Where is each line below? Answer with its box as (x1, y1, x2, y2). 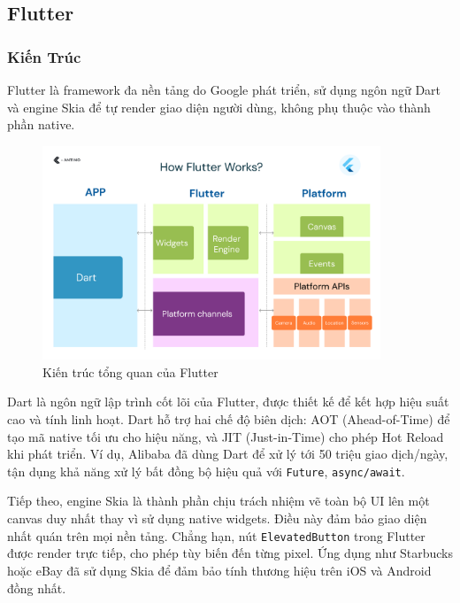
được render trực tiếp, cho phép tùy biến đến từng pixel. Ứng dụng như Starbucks (7, 544, 453, 562)
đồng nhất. (7, 578, 66, 597)
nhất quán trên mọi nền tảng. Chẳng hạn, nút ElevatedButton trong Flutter (7, 526, 425, 545)
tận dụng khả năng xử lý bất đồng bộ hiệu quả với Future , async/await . (7, 461, 405, 480)
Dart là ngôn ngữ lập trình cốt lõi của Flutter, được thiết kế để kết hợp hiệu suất (7, 392, 449, 411)
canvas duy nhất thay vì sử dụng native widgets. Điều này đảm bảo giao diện (7, 509, 427, 528)
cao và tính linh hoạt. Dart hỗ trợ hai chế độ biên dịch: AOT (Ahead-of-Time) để (7, 410, 450, 429)
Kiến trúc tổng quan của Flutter (42, 362, 218, 381)
